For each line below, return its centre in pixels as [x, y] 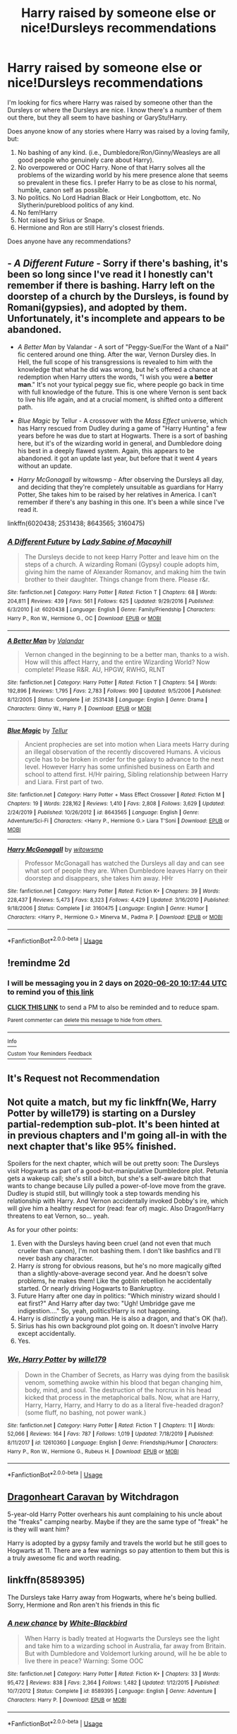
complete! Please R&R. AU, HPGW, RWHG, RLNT [95, 669]
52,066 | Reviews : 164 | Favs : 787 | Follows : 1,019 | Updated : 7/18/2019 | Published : [110, 1434]
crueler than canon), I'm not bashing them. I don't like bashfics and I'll [119, 1251]
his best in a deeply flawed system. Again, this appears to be [106, 450]
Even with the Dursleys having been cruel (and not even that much [114, 1243]
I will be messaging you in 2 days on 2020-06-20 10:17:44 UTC [117, 983]
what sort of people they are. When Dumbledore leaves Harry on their [126, 871]
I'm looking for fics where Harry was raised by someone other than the [110, 102]
